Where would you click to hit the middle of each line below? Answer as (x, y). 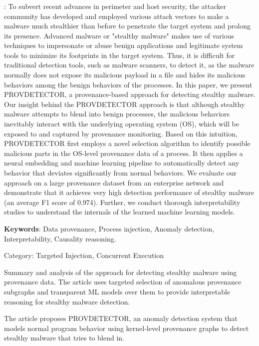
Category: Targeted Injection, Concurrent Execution (84, 255)
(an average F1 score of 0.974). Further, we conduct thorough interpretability (122, 202)
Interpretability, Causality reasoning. (60, 238)
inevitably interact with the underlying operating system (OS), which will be (122, 124)
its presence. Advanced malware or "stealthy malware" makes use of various (119, 35)
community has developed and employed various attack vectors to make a (117, 16)
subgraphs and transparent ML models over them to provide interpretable (117, 291)
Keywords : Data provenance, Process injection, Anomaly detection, (109, 228)
